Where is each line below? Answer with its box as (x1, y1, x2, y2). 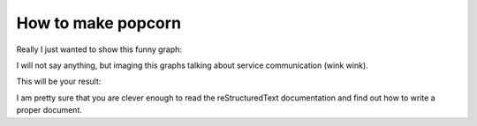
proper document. (16, 105, 83, 115)
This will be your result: (16, 76, 102, 87)
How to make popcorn (16, 13, 181, 33)
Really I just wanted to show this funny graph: (16, 44, 183, 55)
